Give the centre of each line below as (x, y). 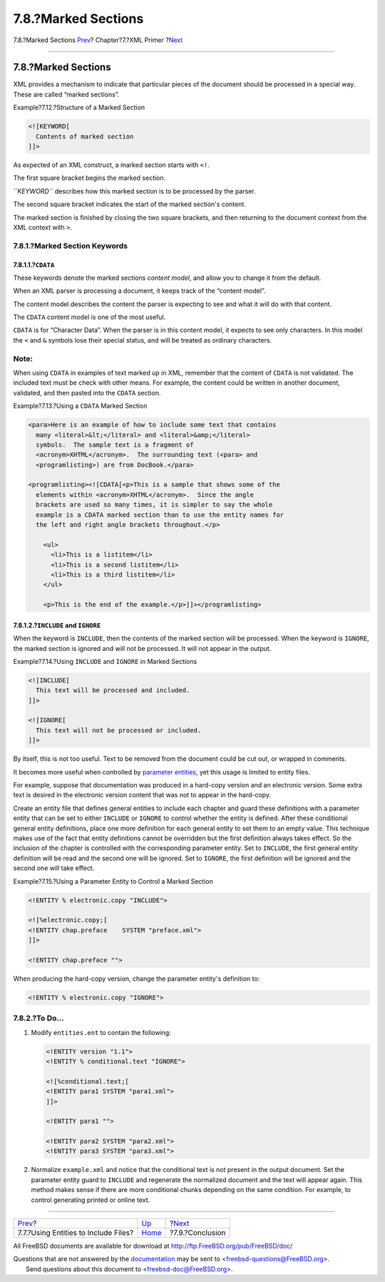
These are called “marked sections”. (66, 94)
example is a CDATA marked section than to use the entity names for (160, 515)
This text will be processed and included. (113, 690)
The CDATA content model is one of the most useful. (89, 317)
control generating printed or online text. (91, 1200)
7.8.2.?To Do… (38, 1019)
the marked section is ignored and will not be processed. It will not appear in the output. (142, 648)
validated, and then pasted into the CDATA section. (87, 393)
